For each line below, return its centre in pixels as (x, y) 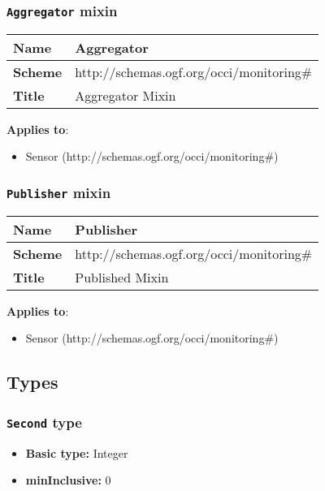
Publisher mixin (59, 192)
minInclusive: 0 (68, 480)
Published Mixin (122, 277)
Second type (44, 422)
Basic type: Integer (77, 452)
